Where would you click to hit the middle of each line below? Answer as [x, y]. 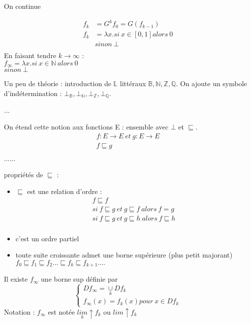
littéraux [133, 83]
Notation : [19, 311]
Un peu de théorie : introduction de [58, 83]
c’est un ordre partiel [47, 238]
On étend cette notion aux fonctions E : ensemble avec [86, 126]
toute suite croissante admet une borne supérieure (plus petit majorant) [124, 255]
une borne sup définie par [79, 279]
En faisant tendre [30, 55]
